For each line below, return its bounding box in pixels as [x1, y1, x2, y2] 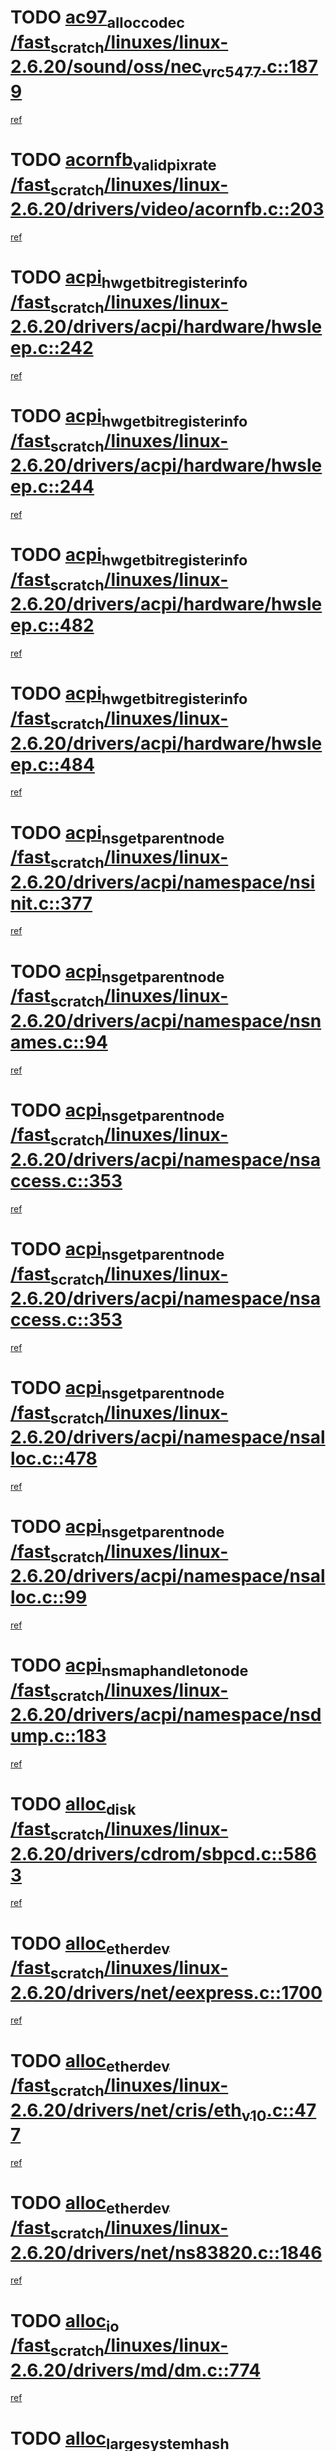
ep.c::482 [10, 614, 95, 637]
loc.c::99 [10, 1586, 88, 1609]
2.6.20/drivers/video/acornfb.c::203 [10, 198, 325, 221]
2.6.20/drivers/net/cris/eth [10, 2099, 242, 2121]
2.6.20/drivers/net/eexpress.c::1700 [10, 1981, 323, 2004]
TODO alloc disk [10, 1793, 137, 1819]
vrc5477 [201, 62, 262, 81]
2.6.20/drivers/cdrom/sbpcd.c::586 [10, 1842, 317, 1865]
